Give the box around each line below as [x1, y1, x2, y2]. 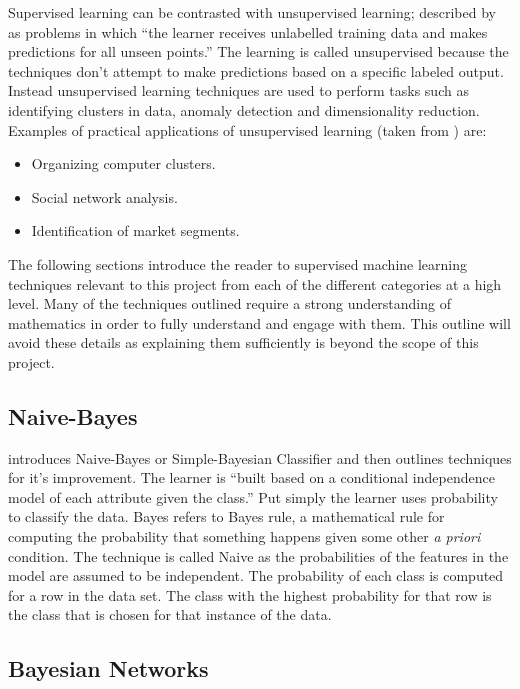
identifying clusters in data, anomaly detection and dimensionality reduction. [8, 99, 480, 120]
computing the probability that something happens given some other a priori [8, 526, 481, 547]
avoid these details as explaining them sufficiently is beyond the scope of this [8, 332, 479, 353]
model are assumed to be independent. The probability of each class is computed [8, 565, 504, 586]
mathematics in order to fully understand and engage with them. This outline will [8, 312, 511, 333]
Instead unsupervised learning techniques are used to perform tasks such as [8, 80, 469, 101]
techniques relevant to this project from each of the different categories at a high [8, 273, 502, 294]
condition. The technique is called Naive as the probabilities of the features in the [8, 545, 509, 566]
